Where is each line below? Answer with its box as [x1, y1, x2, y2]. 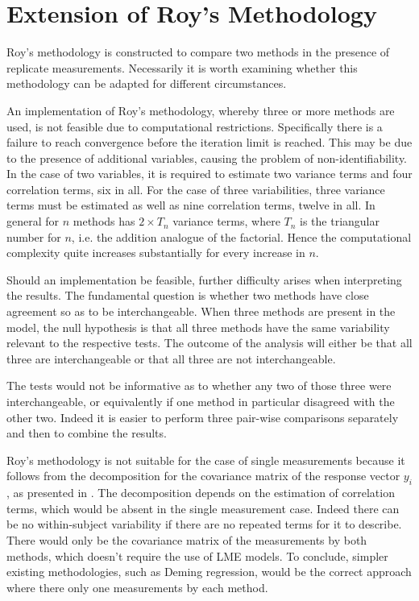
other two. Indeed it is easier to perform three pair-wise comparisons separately [6, 408, 399, 425]
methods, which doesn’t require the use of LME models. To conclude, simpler [6, 547, 388, 564]
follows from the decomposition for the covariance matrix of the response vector [6, 467, 400, 484]
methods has [73, 213, 135, 230]
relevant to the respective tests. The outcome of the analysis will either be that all [6, 334, 413, 351]
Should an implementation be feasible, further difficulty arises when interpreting [6, 271, 402, 288]
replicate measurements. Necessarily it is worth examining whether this [6, 59, 358, 76]
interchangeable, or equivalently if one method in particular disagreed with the [6, 393, 395, 409]
